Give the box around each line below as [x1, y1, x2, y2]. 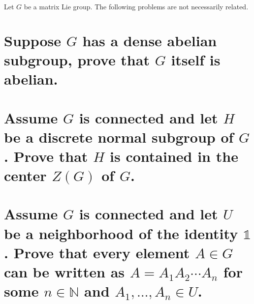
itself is [171, 49, 221, 69]
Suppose [4, 30, 62, 50]
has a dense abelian [82, 30, 217, 50]
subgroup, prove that [4, 49, 150, 69]
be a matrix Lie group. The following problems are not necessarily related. [24, 1, 249, 11]
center [4, 165, 47, 185]
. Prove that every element [4, 242, 190, 262]
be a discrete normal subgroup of [4, 126, 234, 147]
